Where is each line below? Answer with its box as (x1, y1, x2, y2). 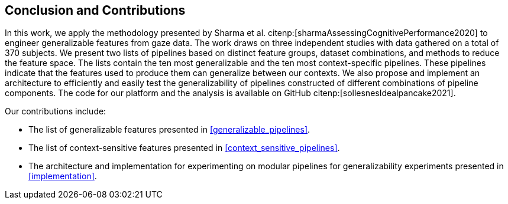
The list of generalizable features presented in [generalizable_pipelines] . (28, 124, 310, 135)
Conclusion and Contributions (5, 3, 186, 18)
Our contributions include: (5, 106, 106, 117)
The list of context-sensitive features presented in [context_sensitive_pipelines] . (28, 143, 340, 153)
